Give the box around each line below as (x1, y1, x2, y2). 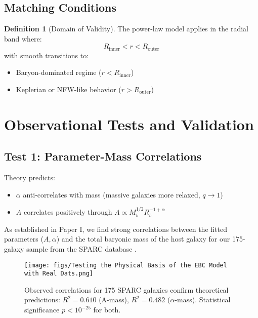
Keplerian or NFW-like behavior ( (16, 84, 121, 95)
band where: (4, 33, 42, 44)
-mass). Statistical (175, 294, 231, 305)
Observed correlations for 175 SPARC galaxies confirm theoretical (24, 284, 229, 295)
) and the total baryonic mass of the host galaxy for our (56, 233, 230, 244)
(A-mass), (99, 294, 129, 305)
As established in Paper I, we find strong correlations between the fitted (4, 223, 227, 234)
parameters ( (4, 233, 44, 244)
